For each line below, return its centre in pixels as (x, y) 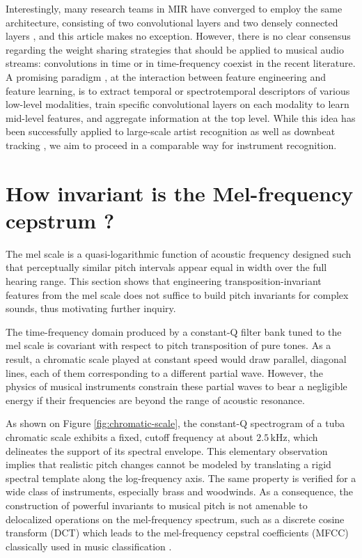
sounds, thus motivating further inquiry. (91, 308)
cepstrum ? (60, 220)
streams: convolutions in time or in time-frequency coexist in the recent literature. (181, 63)
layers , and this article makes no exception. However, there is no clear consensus (178, 36)
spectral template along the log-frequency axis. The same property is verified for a (181, 478)
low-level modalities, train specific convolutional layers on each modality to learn (178, 104)
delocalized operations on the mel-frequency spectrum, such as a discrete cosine (175, 519)
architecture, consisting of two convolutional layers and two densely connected (172, 22)
